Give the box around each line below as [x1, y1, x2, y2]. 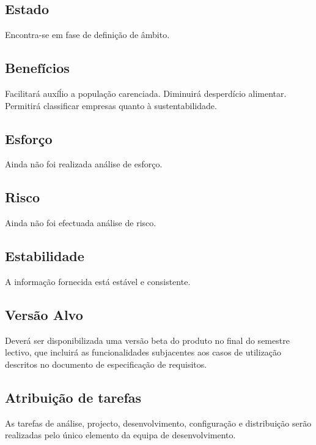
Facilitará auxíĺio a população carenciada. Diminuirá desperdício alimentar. [5, 87, 287, 99]
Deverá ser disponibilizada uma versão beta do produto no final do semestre [5, 333, 290, 346]
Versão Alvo [5, 305, 83, 324]
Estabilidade [5, 246, 84, 265]
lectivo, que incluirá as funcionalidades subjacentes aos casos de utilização [5, 346, 282, 359]
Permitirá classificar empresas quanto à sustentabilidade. [5, 99, 217, 112]
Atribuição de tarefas [5, 387, 142, 406]
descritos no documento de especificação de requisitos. [5, 357, 207, 370]
